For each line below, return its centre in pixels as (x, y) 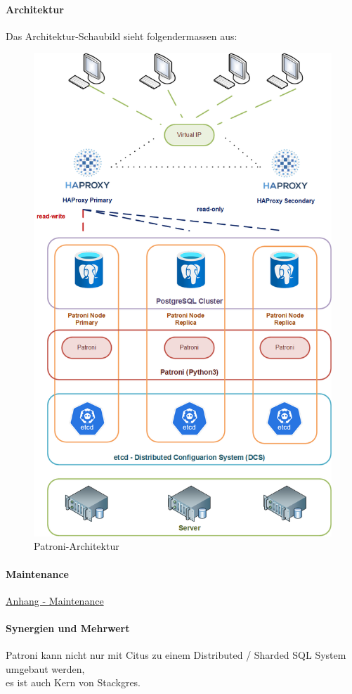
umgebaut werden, (45, 668)
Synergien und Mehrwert (68, 628)
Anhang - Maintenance (55, 600)
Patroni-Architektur (77, 546)
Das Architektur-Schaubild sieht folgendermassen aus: (122, 36)
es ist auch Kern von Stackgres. (73, 682)
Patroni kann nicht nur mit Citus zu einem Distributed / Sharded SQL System (176, 655)
